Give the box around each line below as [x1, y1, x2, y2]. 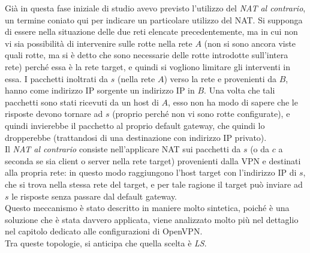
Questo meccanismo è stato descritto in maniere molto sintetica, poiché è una [5, 201, 290, 214]
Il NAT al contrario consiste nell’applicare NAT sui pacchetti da [5, 143, 241, 155]
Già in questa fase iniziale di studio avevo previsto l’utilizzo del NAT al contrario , [5, 2, 306, 14]
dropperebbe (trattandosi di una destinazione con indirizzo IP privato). [5, 131, 267, 143]
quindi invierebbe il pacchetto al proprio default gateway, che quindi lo [5, 119, 265, 131]
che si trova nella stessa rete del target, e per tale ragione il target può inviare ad [5, 177, 303, 190]
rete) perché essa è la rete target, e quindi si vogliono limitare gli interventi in [5, 60, 291, 73]
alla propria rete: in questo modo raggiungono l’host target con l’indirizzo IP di [5, 166, 297, 179]
